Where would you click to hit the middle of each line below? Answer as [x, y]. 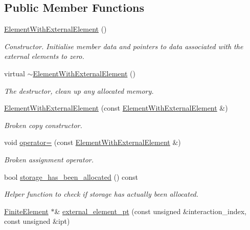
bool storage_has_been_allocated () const [71, 176]
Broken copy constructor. [43, 125]
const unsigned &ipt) [37, 221]
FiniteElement [26, 211]
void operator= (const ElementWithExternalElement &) [93, 142]
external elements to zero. [44, 56]
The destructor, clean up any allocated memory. [79, 90]
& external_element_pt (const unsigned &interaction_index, [150, 211]
